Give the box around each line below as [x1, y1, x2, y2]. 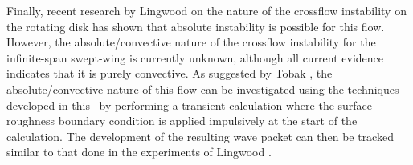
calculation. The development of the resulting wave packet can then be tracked [6, 127, 394, 144]
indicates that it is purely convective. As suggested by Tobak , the [6, 65, 333, 82]
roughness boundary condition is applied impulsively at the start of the [6, 112, 358, 129]
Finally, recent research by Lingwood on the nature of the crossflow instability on [6, 2, 407, 18]
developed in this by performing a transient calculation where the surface [6, 96, 373, 113]
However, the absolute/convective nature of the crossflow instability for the [6, 34, 376, 50]
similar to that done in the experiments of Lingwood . [6, 143, 272, 160]
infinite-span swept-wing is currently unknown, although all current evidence [6, 49, 384, 66]
